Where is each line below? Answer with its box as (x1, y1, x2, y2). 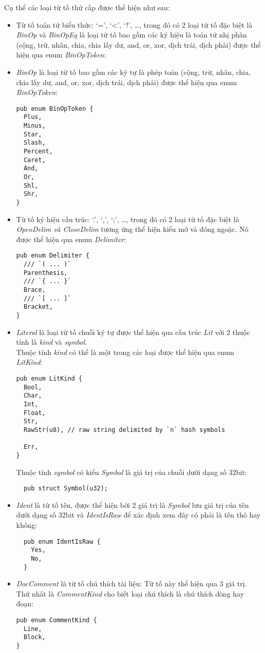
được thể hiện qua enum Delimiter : (16, 233, 126, 244)
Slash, (24, 139, 46, 147)
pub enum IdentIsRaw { (24, 538, 101, 545)
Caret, (24, 156, 46, 164)
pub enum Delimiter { (16, 252, 90, 260)
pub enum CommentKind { (16, 617, 97, 624)
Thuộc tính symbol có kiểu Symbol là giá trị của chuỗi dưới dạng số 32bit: (16, 466, 247, 477)
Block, (24, 634, 46, 641)
